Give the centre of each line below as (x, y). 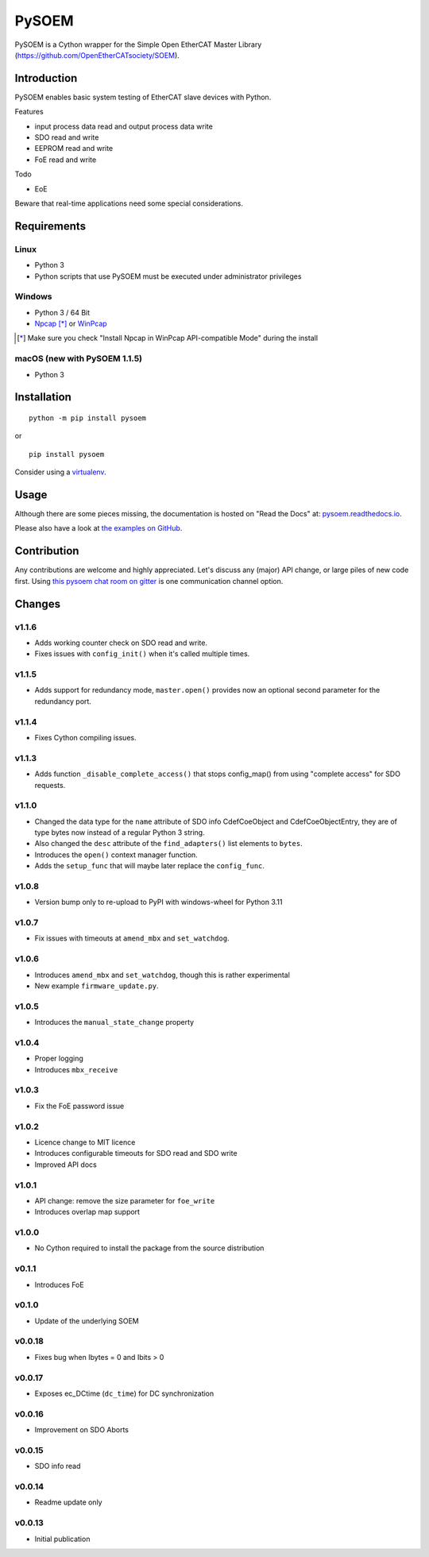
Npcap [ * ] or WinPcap (71, 324)
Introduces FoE (59, 1285)
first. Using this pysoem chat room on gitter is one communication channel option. (149, 581)
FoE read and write (66, 160)
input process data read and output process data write (124, 126)
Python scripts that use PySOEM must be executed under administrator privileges (168, 276)
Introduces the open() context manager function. (116, 855)
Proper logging (59, 1059)
